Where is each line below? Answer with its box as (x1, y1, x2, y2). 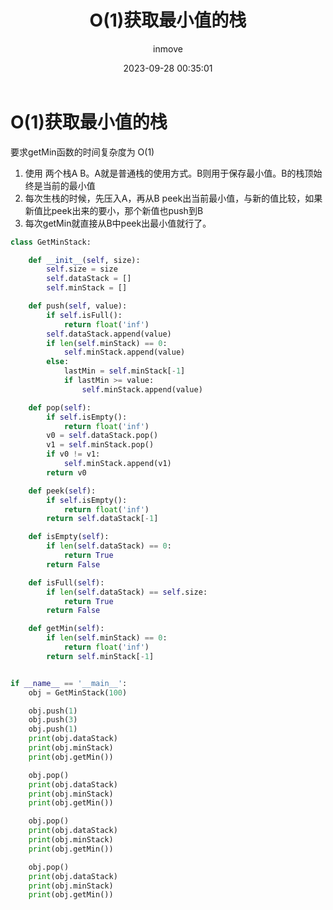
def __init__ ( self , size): (28, 255, 141, 265)
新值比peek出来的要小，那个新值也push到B (24, 204, 204, 216)
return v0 (46, 467, 87, 478)
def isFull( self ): (28, 577, 105, 588)
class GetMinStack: (10, 237, 92, 247)
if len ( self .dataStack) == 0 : (46, 541, 172, 551)
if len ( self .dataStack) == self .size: (46, 587, 208, 597)
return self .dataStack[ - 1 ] (46, 514, 159, 524)
